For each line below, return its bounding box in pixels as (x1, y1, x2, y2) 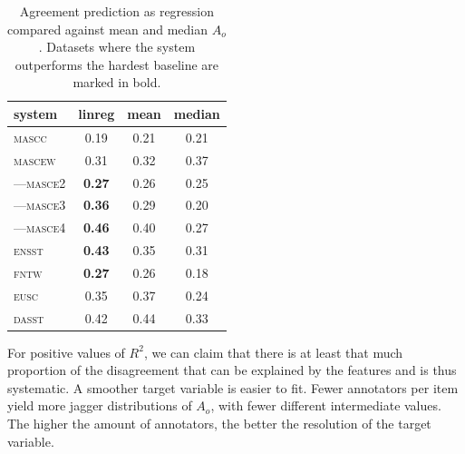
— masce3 (14, 195, 66, 214)
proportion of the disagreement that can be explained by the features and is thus (7, 360, 457, 380)
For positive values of (7, 342, 125, 361)
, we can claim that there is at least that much (143, 342, 403, 361)
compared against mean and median (7, 19, 208, 38)
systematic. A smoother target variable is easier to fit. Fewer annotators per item (7, 378, 459, 397)
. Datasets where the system (38, 37, 196, 56)
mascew (14, 150, 56, 169)
